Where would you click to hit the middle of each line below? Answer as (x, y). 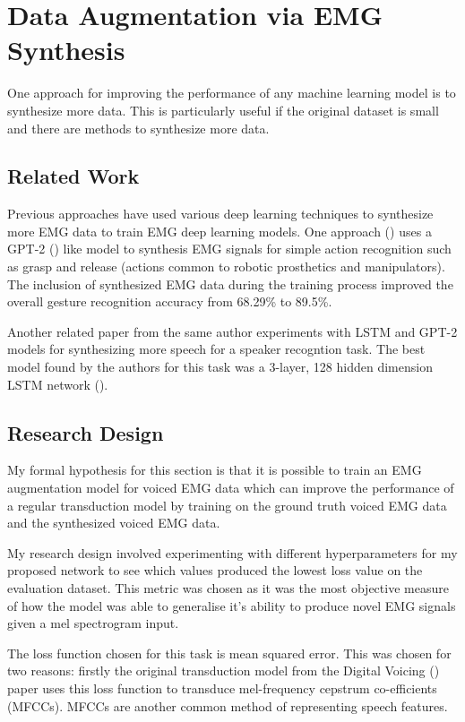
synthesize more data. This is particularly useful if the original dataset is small (223, 110)
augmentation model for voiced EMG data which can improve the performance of (231, 488)
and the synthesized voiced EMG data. (114, 523)
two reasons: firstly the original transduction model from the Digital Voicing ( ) (224, 670)
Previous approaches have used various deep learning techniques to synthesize (220, 214)
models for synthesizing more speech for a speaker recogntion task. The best (216, 349)
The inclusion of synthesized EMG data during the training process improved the (230, 284)
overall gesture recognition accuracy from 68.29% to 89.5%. (170, 301)
